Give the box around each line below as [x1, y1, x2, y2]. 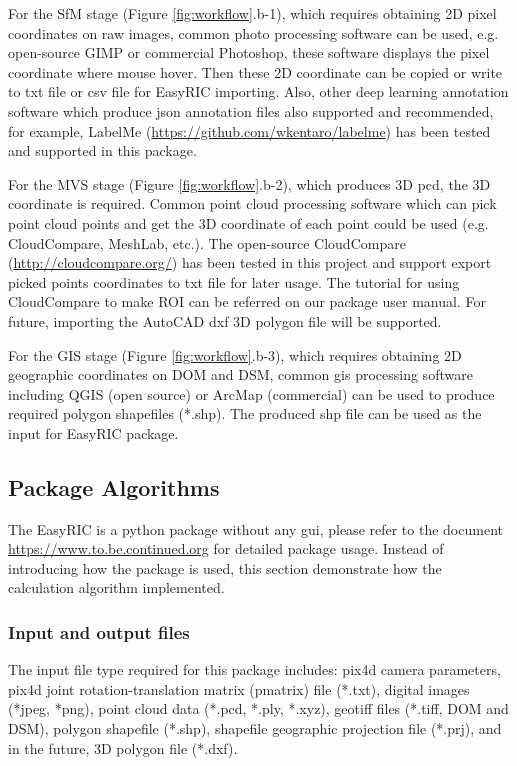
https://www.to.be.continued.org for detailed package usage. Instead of [8, 538, 444, 559]
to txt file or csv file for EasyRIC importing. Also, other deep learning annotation [8, 81, 509, 102]
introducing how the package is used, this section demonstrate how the [8, 557, 442, 578]
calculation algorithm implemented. [8, 577, 225, 598]
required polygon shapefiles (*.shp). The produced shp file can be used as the [8, 403, 482, 424]
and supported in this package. [8, 140, 197, 161]
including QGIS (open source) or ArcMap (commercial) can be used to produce [8, 383, 495, 404]
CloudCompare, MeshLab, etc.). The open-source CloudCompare [8, 232, 406, 253]
